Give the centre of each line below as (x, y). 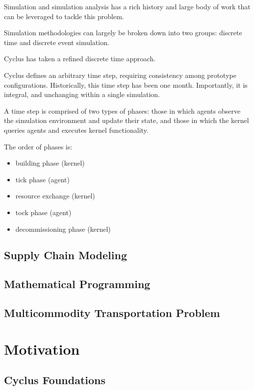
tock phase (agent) (43, 212)
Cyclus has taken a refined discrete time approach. (80, 59)
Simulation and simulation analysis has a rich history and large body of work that (127, 6)
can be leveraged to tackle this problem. (64, 16)
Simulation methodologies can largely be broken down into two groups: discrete (123, 33)
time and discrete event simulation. (57, 42)
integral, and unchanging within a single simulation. (82, 94)
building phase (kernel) (50, 163)
